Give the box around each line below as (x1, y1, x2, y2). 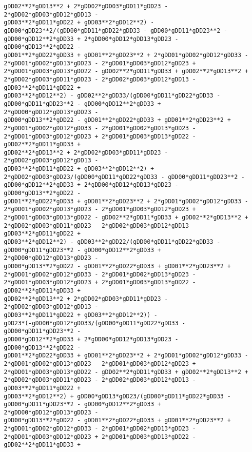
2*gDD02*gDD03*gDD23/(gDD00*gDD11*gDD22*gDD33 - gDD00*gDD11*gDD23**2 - (4, 173, 245, 180)
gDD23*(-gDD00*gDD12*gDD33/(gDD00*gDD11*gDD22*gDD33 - (4, 319, 186, 327)
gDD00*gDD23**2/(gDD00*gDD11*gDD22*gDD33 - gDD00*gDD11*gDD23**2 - (4, 27, 228, 34)
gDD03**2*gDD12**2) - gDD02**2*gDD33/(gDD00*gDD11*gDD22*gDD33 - (4, 92, 220, 99)
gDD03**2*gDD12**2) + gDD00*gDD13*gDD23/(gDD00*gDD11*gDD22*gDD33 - (4, 393, 231, 400)
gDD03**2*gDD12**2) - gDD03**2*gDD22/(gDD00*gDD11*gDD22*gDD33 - (4, 238, 220, 246)
